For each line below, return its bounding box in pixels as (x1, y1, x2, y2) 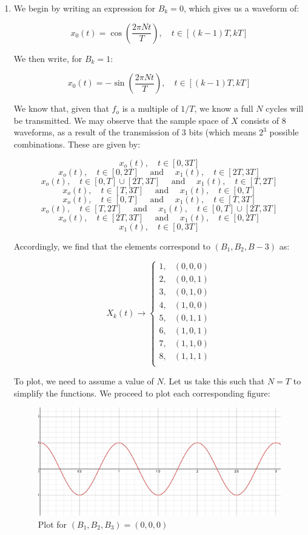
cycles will (266, 102, 304, 115)
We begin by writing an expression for (13, 2, 156, 14)
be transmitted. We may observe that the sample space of (13, 114, 229, 126)
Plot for (38, 517, 67, 530)
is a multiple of (122, 102, 178, 115)
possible (269, 126, 299, 138)
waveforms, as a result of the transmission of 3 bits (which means (13, 126, 256, 138)
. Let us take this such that (163, 374, 265, 387)
